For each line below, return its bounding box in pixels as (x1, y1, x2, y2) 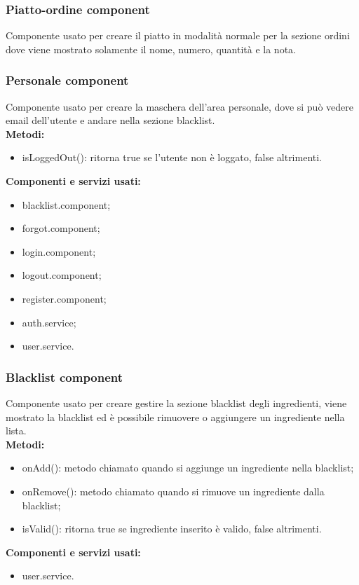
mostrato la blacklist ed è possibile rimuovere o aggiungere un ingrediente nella (6, 409, 345, 424)
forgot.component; (22, 221, 100, 235)
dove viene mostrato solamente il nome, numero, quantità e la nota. (6, 41, 296, 56)
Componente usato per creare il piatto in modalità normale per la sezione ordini (6, 28, 350, 43)
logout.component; (22, 268, 102, 282)
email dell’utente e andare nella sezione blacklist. (6, 113, 215, 128)
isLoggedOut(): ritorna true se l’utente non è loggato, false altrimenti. (22, 150, 323, 165)
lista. (6, 423, 27, 438)
